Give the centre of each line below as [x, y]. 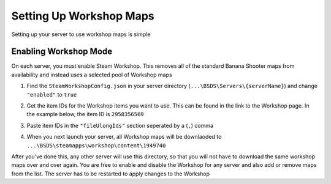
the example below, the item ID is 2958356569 [85, 114]
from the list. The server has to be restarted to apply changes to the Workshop [111, 174]
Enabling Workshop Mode [62, 52]
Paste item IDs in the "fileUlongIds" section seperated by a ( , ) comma [120, 125]
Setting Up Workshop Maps [83, 16]
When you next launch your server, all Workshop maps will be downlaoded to [124, 137]
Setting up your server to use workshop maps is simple [81, 34]
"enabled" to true [52, 94]
